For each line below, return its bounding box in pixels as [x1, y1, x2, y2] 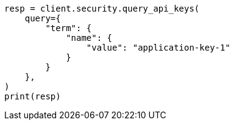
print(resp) [4, 91, 61, 101]
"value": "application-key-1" [86, 43, 230, 52]
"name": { [66, 33, 113, 43]
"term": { [45, 23, 92, 33]
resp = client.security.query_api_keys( [4, 4, 200, 13]
